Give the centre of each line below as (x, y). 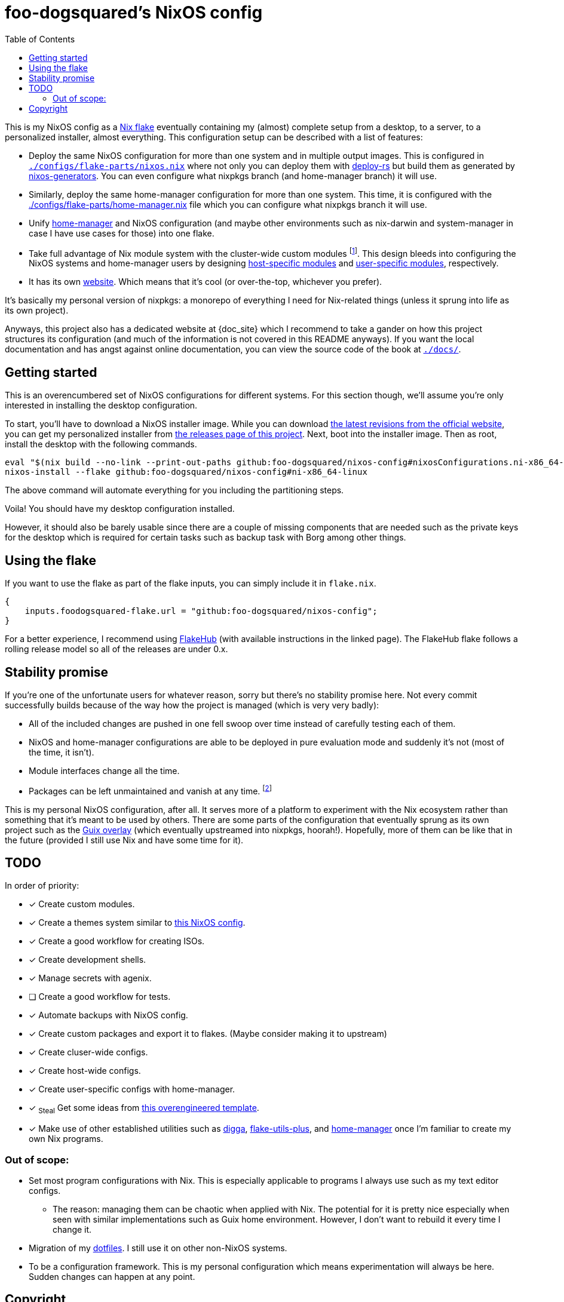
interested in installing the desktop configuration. (101, 406)
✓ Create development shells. (88, 960)
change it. (72, 1229)
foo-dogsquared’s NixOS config (134, 13)
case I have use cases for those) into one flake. (122, 233)
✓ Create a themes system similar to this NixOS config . (137, 923)
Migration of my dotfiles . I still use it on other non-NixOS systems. (158, 1248)
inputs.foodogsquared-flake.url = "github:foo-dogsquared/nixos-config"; (201, 611)
